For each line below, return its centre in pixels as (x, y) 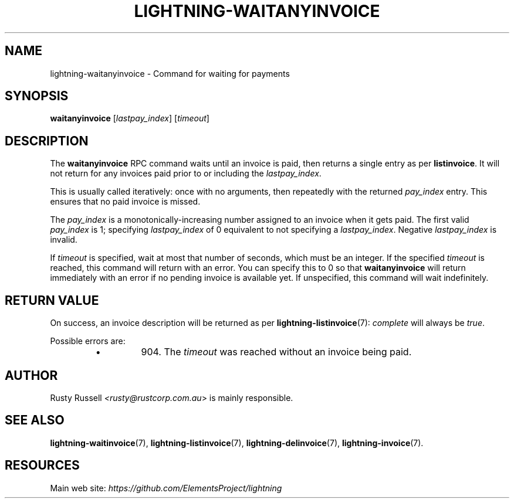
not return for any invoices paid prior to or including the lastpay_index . (186, 174)
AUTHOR (31, 375)
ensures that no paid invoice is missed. (125, 202)
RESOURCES (42, 465)
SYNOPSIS (37, 96)
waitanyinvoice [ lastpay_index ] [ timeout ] (130, 118)
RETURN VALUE (52, 300)
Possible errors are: (88, 341)
